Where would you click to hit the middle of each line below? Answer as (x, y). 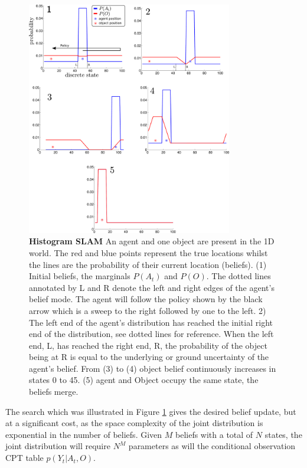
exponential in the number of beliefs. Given (84, 434)
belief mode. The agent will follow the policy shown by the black (146, 299)
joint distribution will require (58, 446)
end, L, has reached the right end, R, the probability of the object (148, 345)
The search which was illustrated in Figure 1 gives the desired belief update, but (151, 411)
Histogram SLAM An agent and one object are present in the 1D (152, 241)
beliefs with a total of (214, 434)
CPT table (25, 458)
